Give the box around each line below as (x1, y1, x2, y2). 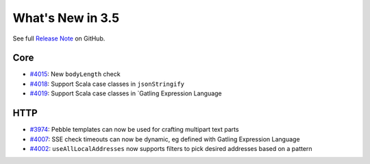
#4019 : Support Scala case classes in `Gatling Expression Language (29, 89, 222, 97)
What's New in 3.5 (12, 10, 120, 25)
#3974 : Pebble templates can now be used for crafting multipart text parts (29, 126, 239, 134)
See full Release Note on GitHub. (12, 34, 106, 43)
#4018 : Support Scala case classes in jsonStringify (29, 80, 185, 88)
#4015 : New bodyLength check (29, 70, 121, 78)
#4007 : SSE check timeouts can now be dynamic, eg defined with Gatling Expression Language (29, 134, 301, 143)
